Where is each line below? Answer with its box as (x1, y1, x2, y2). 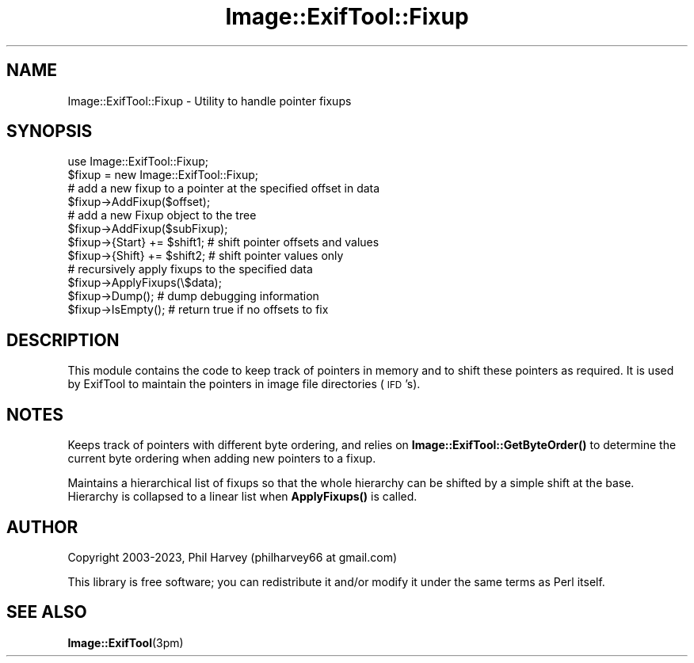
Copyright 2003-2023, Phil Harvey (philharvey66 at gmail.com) (67, 550, 398, 564)
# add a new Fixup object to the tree (67, 208, 257, 223)
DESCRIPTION (6, 330, 120, 350)
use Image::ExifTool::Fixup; (67, 154, 209, 169)
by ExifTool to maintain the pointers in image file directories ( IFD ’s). (67, 377, 421, 391)
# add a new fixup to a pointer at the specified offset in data (67, 181, 380, 196)
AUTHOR (6, 516, 78, 537)
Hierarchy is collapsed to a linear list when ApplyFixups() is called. (67, 490, 418, 504)
